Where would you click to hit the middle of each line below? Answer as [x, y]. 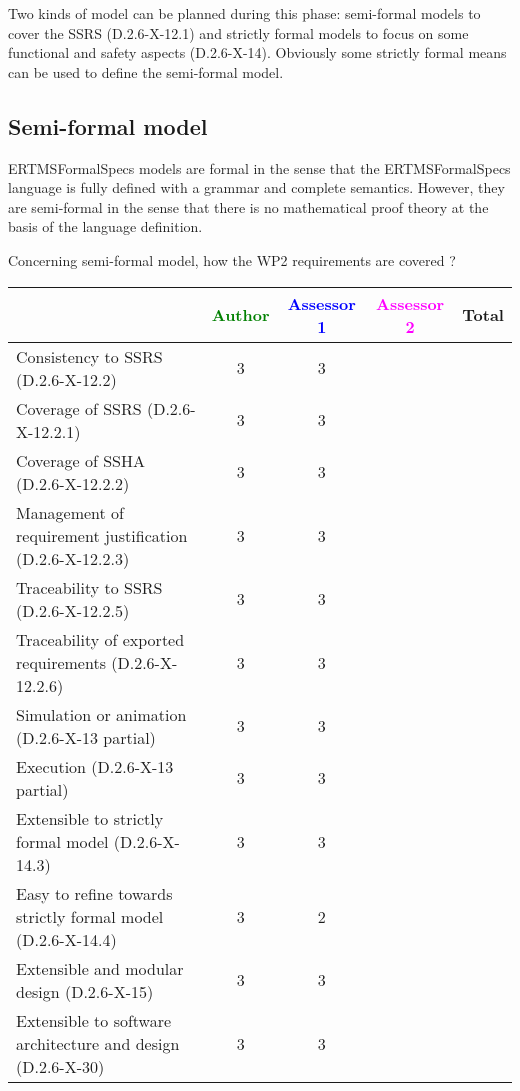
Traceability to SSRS [89, 587]
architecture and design [98, 1043]
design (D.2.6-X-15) [85, 991]
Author [240, 315]
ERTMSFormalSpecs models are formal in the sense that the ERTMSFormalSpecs [259, 167]
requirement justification [102, 535]
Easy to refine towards [94, 893]
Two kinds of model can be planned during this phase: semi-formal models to [244, 13]
